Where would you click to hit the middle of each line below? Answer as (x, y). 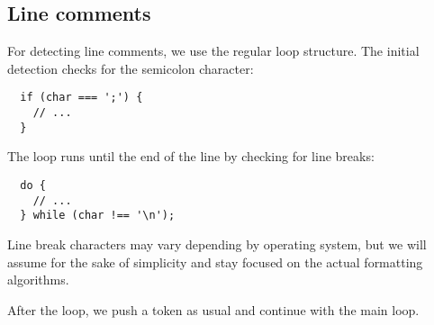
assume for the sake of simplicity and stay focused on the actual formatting (215, 262)
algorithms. (38, 280)
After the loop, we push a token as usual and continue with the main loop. (213, 309)
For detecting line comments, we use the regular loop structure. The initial (213, 51)
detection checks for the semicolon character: (131, 68)
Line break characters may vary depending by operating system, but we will (217, 244)
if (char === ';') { (81, 98)
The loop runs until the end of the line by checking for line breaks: (191, 156)
